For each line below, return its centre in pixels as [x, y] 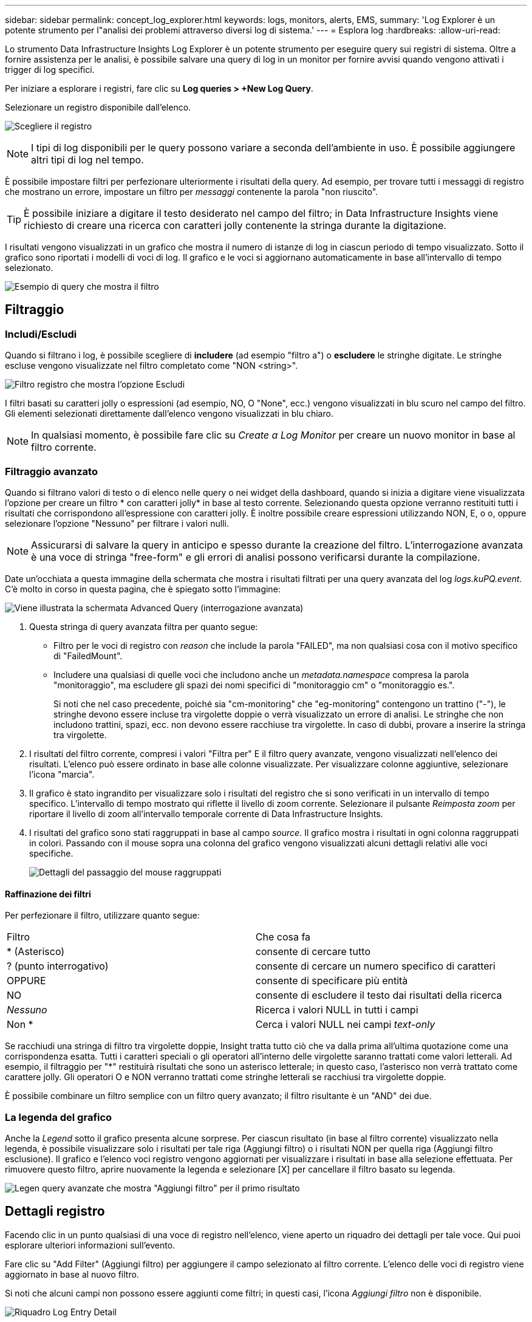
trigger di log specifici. [50, 70]
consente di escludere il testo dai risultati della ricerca [379, 995]
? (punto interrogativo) [58, 966]
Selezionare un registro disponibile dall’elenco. [98, 107]
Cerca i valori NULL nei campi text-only [345, 1025]
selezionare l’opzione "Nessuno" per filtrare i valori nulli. [117, 523]
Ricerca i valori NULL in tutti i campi [337, 1010]
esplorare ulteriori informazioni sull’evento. [90, 1245]
